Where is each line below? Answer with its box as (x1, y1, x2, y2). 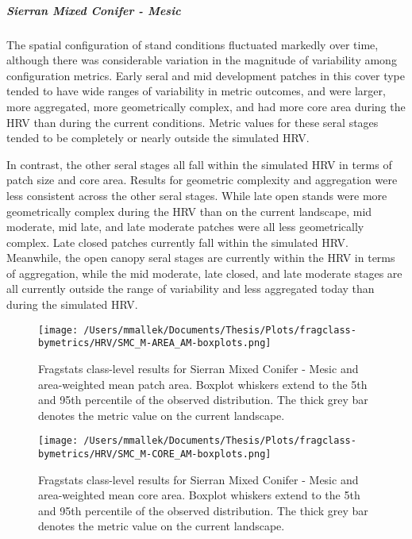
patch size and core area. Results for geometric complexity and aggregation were (6, 171, 398, 188)
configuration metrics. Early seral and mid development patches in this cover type (6, 67, 405, 83)
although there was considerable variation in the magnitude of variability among (6, 52, 397, 68)
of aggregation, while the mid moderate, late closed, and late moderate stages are (6, 264, 402, 281)
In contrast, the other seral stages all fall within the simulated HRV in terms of (6, 156, 392, 172)
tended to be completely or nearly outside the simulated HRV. (6, 129, 310, 146)
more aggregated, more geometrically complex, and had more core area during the (6, 98, 406, 114)
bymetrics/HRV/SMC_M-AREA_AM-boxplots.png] (38, 337, 271, 349)
